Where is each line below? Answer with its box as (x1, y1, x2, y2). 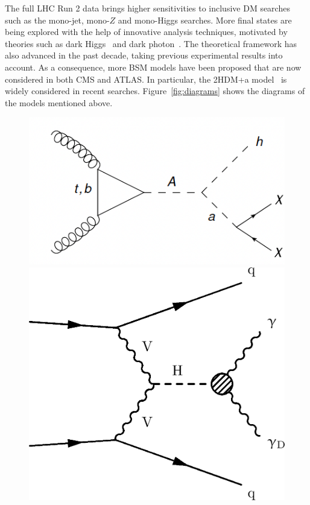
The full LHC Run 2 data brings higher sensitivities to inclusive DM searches (5, 2, 290, 14)
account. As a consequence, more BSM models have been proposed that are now (5, 60, 302, 73)
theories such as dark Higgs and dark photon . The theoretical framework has (5, 37, 297, 49)
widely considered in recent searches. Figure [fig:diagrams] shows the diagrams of (5, 84, 305, 97)
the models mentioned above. (5, 96, 113, 109)
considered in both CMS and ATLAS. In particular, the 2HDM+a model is (5, 72, 287, 85)
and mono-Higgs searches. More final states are (118, 13, 292, 26)
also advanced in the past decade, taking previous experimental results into (5, 49, 283, 62)
